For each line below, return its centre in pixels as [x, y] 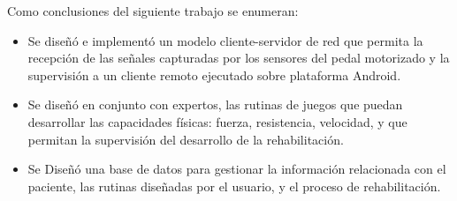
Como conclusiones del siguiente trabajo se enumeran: [153, 11]
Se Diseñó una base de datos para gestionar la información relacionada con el [237, 169]
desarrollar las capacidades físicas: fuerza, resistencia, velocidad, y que [217, 121]
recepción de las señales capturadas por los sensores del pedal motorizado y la [239, 58]
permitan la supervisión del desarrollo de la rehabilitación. [186, 139]
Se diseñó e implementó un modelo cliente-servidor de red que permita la [225, 40]
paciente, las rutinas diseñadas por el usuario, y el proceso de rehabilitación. [234, 186]
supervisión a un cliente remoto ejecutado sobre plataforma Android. [214, 74]
